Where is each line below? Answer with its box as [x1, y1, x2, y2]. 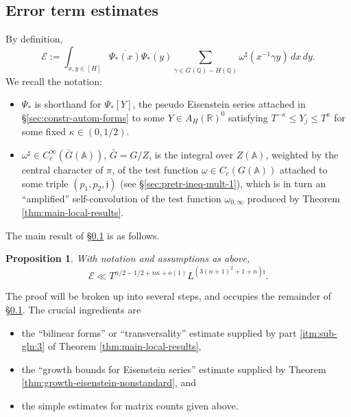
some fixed [21, 124, 66, 139]
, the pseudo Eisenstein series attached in [132, 97, 306, 111]
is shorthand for [34, 97, 101, 111]
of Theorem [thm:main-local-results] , [47, 339, 202, 353]
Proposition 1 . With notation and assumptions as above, [5, 251, 250, 265]
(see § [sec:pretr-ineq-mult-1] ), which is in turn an [120, 176, 326, 190]
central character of [21, 162, 104, 176]
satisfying [228, 110, 268, 124]
